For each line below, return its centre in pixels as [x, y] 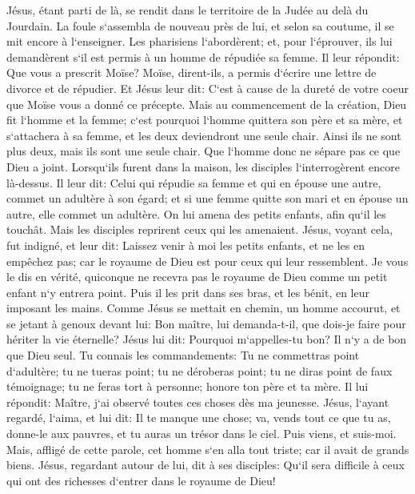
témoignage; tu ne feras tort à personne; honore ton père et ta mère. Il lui [188, 386]
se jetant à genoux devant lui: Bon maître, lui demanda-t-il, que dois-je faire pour [206, 323]
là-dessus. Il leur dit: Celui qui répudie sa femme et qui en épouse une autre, [194, 182]
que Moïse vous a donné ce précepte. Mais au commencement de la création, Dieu [207, 104]
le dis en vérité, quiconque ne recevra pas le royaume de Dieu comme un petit [197, 277]
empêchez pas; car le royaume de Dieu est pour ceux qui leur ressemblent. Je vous [207, 261]
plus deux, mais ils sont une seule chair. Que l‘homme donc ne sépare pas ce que [204, 151]
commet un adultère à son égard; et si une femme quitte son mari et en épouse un [207, 198]
